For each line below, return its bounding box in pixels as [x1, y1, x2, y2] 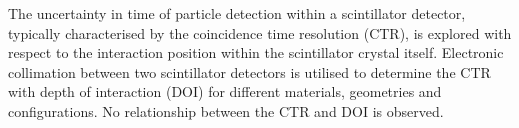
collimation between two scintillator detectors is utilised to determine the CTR [8, 61, 491, 82]
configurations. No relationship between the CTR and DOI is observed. [8, 100, 444, 121]
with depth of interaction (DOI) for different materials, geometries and [8, 81, 442, 102]
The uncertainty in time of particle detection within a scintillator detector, [8, 3, 466, 23]
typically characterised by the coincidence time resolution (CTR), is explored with [8, 22, 512, 43]
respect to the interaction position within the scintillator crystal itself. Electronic [8, 42, 504, 63]
